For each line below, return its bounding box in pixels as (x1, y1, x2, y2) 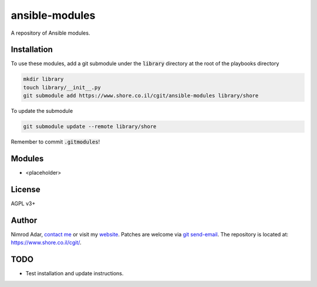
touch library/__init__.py (23, 84, 101, 91)
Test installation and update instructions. (25, 270, 124, 277)
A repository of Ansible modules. (11, 29, 90, 36)
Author (11, 215, 38, 225)
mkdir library (23, 76, 64, 82)
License (11, 184, 41, 194)
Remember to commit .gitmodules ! (11, 138, 100, 145)
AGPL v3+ (11, 200, 36, 207)
